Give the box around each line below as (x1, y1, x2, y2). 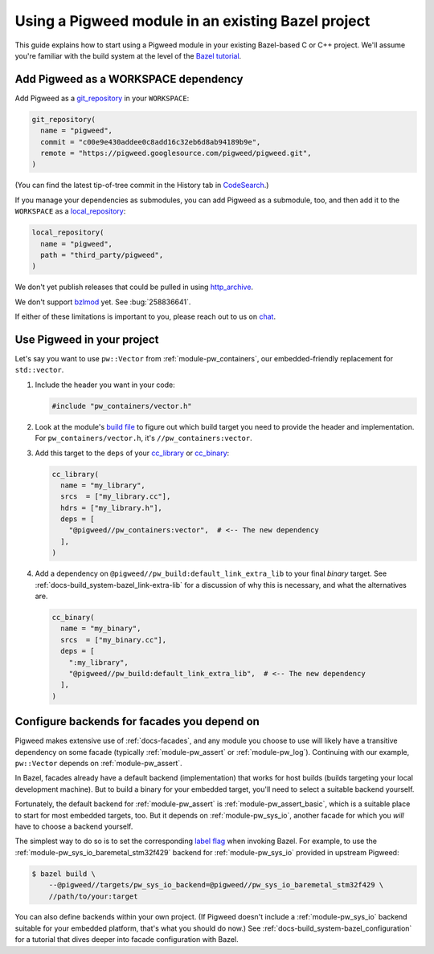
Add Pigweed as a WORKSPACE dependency (14, 72, 244, 86)
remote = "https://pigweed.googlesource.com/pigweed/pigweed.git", (40, 149, 312, 157)
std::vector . (14, 365, 64, 375)
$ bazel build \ (31, 869, 96, 879)
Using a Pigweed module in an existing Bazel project (14, 12, 371, 30)
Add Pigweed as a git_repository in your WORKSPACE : (14, 93, 190, 103)
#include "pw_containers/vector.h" (51, 402, 192, 410)
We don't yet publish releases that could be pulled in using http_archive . (14, 282, 253, 292)
